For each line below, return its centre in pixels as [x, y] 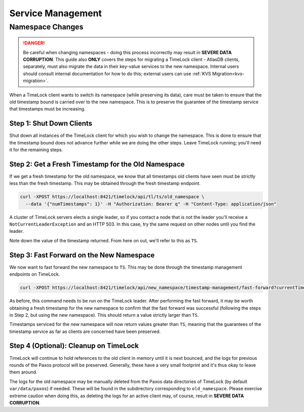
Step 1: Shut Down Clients [51, 123]
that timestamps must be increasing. [47, 109]
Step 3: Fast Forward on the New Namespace [82, 255]
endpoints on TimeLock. [35, 274]
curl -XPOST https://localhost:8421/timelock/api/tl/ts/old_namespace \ [112, 197]
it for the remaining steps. [36, 150]
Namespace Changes [46, 27]
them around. [23, 372]
